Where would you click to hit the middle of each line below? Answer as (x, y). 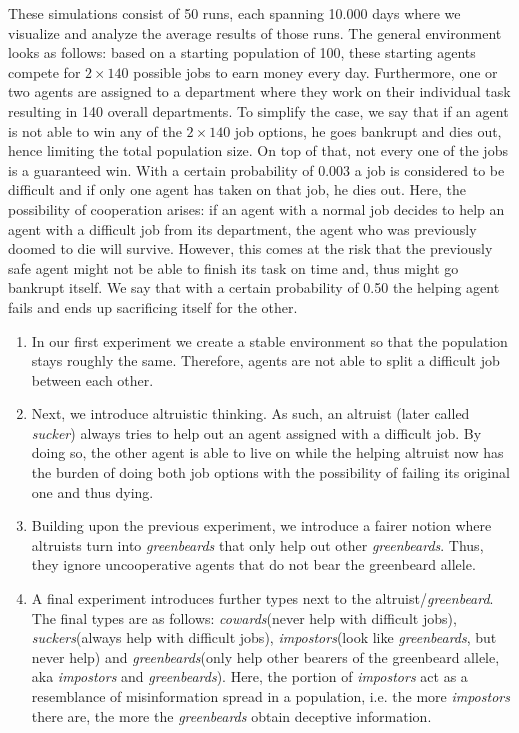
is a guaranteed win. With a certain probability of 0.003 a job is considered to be (256, 169)
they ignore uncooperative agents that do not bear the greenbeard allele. (253, 564)
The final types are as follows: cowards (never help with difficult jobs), (244, 617)
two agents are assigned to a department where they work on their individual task (259, 91)
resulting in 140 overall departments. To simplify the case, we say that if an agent (258, 110)
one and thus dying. (92, 491)
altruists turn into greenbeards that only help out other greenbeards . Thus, (257, 544)
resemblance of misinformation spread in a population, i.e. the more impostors (270, 696)
